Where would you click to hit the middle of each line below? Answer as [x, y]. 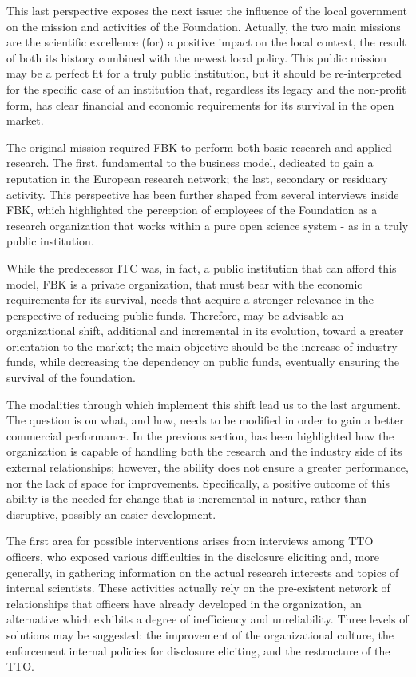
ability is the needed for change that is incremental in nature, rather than [187, 498]
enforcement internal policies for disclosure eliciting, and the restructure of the [198, 650]
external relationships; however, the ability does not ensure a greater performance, [208, 467]
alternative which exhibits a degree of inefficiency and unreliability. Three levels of [208, 619]
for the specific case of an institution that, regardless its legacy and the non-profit [206, 88]
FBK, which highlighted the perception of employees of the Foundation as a [192, 210]
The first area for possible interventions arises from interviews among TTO [190, 541]
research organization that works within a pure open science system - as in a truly [208, 225]
